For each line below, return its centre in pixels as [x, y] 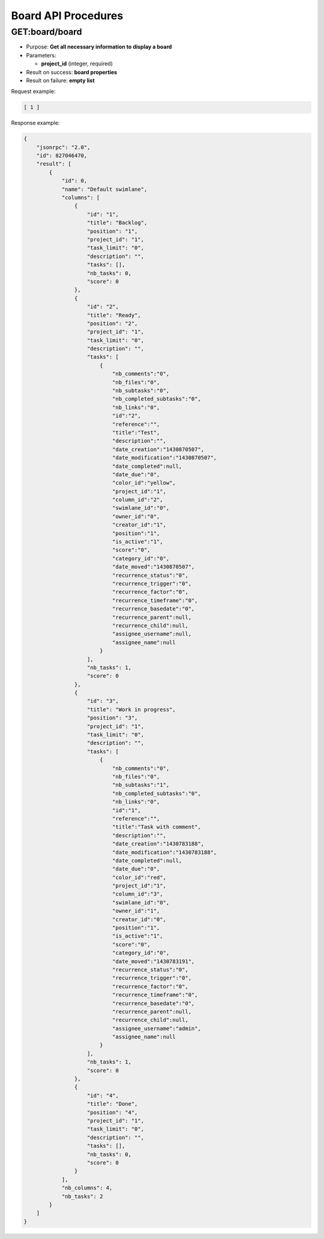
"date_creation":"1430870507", [158, 449]
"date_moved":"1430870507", [153, 567]
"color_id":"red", [139, 877]
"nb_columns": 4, [87, 1188]
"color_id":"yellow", [144, 483]
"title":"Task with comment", [156, 827]
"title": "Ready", [114, 315]
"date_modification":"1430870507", [164, 458]
